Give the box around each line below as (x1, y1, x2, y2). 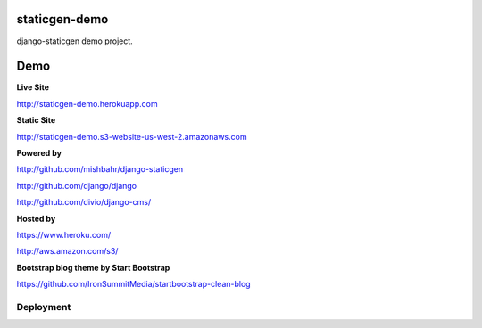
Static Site (16, 115, 56, 126)
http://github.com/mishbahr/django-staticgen (16, 164, 183, 175)
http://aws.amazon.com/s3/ (16, 246, 119, 257)
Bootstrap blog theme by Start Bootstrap (16, 262, 170, 273)
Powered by (16, 147, 62, 158)
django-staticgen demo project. (16, 36, 133, 46)
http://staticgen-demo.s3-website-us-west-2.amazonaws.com (16, 131, 247, 142)
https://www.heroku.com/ (16, 229, 112, 240)
